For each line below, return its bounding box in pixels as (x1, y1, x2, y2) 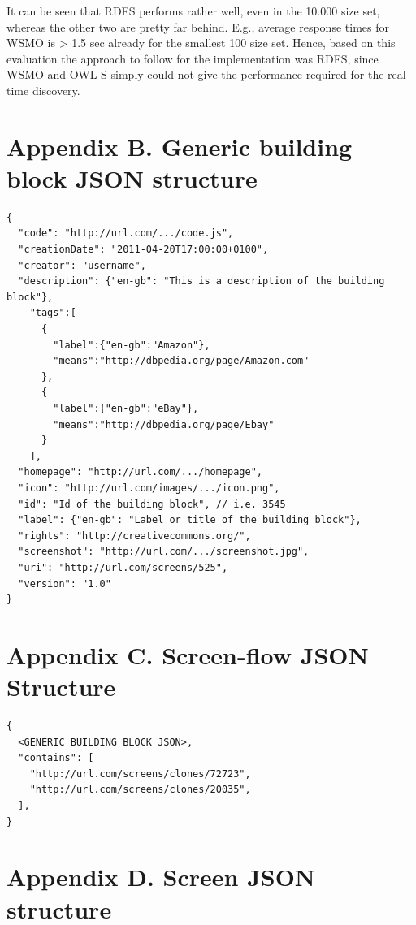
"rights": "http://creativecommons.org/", (18, 529, 251, 542)
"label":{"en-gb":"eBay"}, (53, 403, 199, 414)
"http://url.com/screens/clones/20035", (29, 784, 251, 796)
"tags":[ (29, 307, 76, 319)
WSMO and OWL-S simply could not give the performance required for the (6, 66, 384, 83)
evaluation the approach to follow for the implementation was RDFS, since (6, 50, 379, 67)
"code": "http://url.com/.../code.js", (18, 227, 234, 240)
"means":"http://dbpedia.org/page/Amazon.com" (53, 355, 310, 367)
